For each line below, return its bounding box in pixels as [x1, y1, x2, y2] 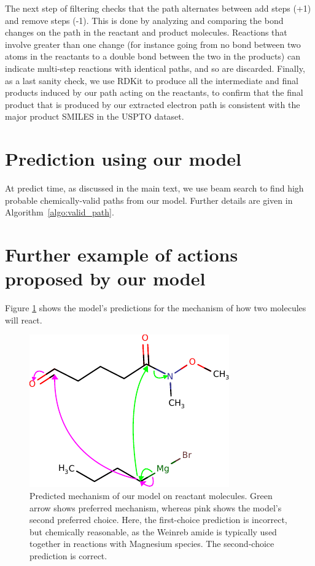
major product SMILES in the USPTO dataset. [5, 110, 184, 123]
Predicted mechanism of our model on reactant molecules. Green [29, 489, 273, 502]
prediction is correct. [29, 549, 107, 562]
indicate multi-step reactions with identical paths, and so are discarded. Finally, [5, 61, 305, 74]
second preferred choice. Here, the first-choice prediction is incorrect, [29, 513, 287, 526]
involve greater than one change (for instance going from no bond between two [5, 37, 301, 50]
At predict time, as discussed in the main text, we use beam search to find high [5, 182, 304, 195]
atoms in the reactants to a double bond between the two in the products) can [5, 50, 300, 63]
